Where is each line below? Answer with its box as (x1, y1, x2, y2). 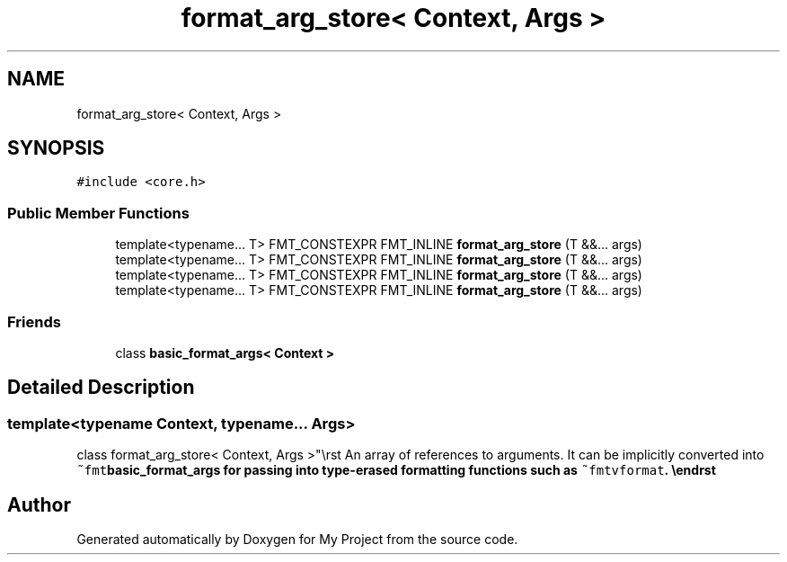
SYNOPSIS (7, 137, 105, 160)
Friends (7, 312, 61, 331)
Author (7, 493, 71, 516)
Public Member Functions (7, 203, 190, 222)
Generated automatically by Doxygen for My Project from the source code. (76, 531, 518, 547)
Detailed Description (7, 376, 195, 399)
